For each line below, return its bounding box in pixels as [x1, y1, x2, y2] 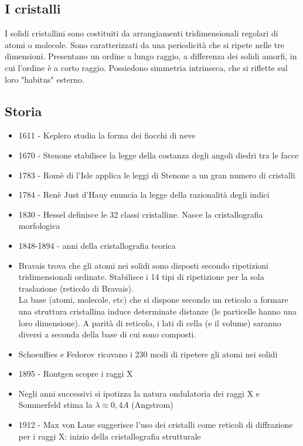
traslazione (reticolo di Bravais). [18, 282, 134, 294]
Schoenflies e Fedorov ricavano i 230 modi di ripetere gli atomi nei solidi [18, 347, 278, 360]
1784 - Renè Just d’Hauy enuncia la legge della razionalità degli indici [18, 188, 270, 201]
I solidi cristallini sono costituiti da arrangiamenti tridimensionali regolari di [5, 27, 278, 39]
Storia [5, 102, 42, 120]
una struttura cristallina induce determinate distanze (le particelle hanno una [18, 305, 297, 317]
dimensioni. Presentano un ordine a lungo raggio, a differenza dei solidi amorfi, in [5, 50, 297, 62]
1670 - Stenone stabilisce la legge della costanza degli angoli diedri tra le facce [18, 148, 299, 161]
